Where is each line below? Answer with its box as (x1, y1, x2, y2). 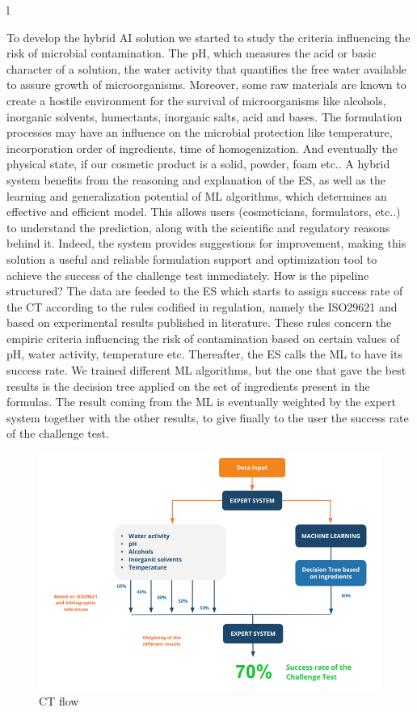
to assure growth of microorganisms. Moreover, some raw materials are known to (6, 76, 406, 93)
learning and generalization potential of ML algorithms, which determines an (6, 187, 387, 204)
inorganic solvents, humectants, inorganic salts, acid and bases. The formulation (6, 108, 402, 125)
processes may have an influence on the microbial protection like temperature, (6, 124, 393, 141)
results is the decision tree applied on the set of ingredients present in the (6, 377, 370, 394)
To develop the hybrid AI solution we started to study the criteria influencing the (6, 28, 411, 45)
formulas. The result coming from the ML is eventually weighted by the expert (6, 393, 397, 410)
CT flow (39, 693, 79, 709)
